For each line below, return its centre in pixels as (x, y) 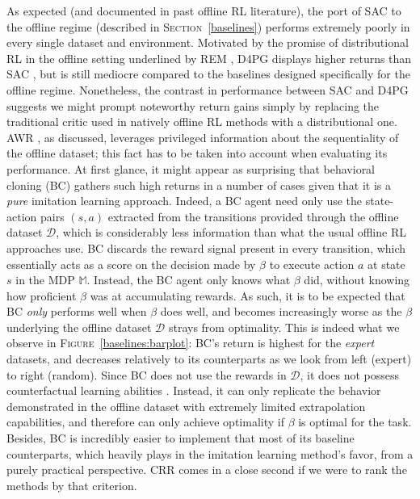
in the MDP (45, 280)
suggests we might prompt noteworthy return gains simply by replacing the (193, 105)
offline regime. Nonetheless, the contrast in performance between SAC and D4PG (208, 89)
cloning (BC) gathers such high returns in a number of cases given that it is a (199, 185)
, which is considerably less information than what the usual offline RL (231, 232)
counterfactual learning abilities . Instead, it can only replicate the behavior (194, 390)
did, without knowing (357, 280)
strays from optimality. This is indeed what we (284, 327)
